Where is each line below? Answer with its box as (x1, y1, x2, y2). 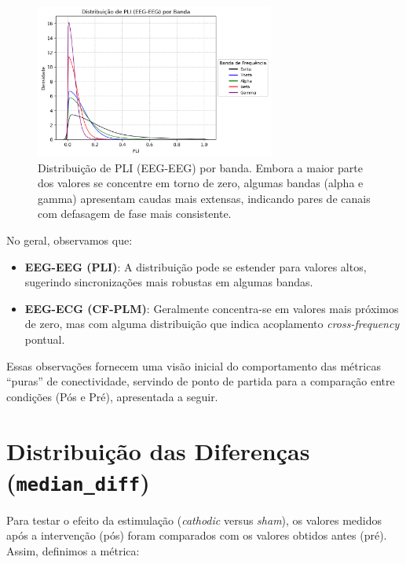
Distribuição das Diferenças (6, 434, 310, 466)
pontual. (24, 330, 65, 347)
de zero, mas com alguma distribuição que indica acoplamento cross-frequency (24, 315, 400, 332)
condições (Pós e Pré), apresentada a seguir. (6, 388, 218, 404)
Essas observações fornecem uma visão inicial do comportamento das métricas (6, 357, 381, 374)
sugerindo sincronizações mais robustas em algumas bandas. (24, 274, 313, 290)
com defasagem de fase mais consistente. (38, 205, 232, 222)
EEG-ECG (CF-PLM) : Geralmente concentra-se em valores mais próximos (24, 300, 399, 316)
